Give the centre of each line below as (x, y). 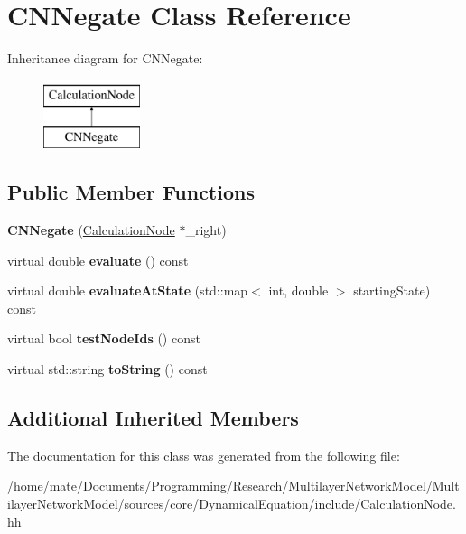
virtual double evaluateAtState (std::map (128, 290)
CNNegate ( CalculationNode (91, 230)
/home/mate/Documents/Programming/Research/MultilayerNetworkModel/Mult (233, 486)
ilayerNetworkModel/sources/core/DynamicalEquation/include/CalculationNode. (232, 504)
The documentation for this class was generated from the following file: (204, 455)
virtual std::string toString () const (107, 369)
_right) (206, 230)
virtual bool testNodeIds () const (104, 338)
